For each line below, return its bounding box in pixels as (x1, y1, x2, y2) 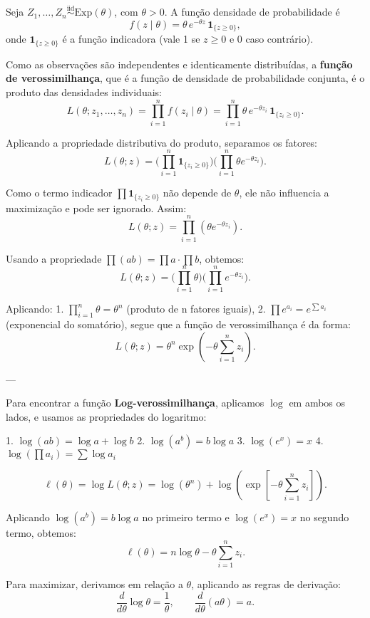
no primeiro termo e (142, 510, 230, 525)
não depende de (163, 185, 232, 200)
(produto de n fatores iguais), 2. (126, 301, 266, 316)
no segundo (299, 510, 349, 525)
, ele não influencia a (239, 185, 329, 200)
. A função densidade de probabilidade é (164, 4, 340, 19)
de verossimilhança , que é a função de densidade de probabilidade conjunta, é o (6, 70, 365, 85)
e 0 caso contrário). (229, 31, 314, 46)
